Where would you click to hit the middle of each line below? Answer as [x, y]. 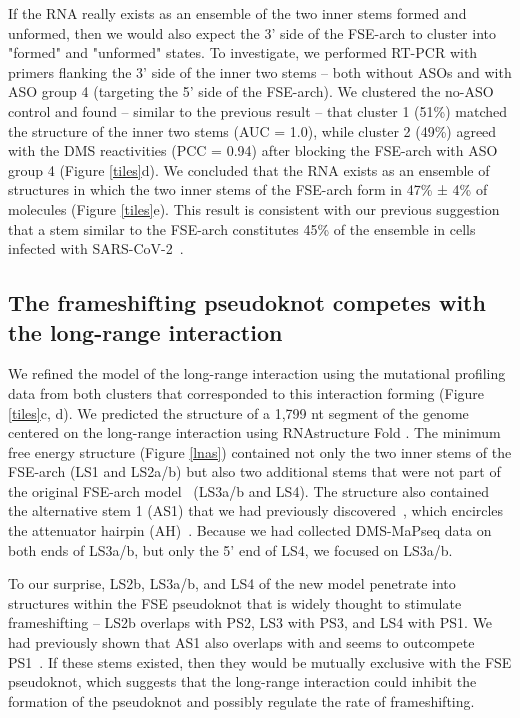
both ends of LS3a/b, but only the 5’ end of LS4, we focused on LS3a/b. [230, 549]
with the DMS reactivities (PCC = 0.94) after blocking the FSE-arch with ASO [253, 150]
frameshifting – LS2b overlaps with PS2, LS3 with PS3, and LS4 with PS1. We [250, 622]
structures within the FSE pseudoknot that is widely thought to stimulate [235, 602]
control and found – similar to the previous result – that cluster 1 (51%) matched [258, 110]
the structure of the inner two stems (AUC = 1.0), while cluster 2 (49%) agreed [252, 130]
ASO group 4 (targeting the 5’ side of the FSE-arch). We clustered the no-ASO [251, 91]
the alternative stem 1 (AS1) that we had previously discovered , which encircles [256, 510]
